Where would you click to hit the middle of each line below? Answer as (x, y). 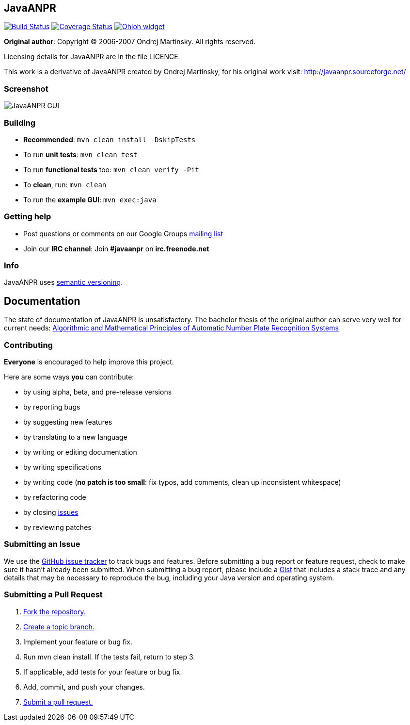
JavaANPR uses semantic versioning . (63, 282)
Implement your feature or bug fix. (78, 642)
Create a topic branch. (59, 626)
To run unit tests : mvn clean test (80, 154)
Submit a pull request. (58, 702)
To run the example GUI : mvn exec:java (90, 199)
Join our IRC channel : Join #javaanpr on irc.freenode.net (116, 248)
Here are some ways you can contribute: (69, 377)
